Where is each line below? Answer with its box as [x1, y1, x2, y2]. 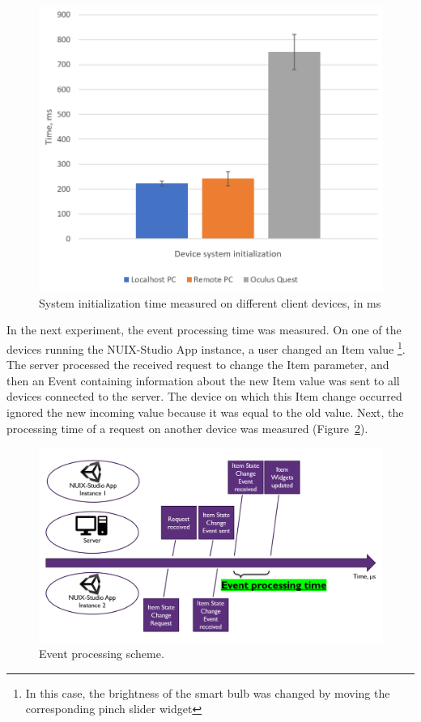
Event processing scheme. [39, 645, 164, 662]
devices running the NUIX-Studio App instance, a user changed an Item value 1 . [6, 338, 406, 357]
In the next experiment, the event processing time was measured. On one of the [6, 321, 402, 338]
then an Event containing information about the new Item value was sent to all [6, 372, 400, 389]
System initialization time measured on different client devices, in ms [39, 294, 381, 311]
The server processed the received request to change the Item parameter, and [6, 356, 389, 373]
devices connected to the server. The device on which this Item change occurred [6, 388, 402, 405]
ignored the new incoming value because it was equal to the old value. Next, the [6, 403, 404, 420]
